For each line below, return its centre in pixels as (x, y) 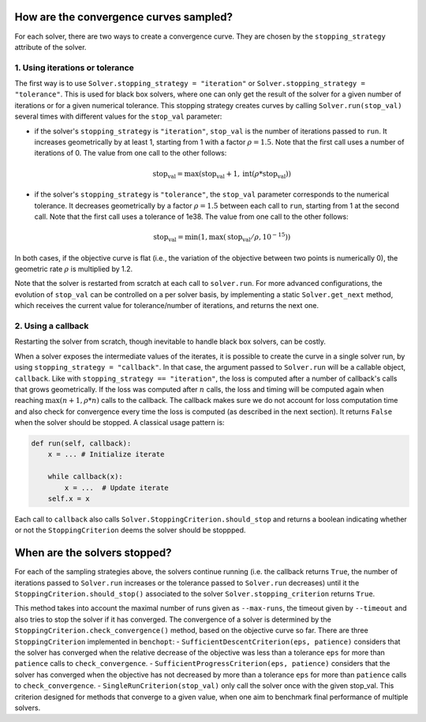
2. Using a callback (52, 325)
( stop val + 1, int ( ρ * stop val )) (245, 175)
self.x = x (69, 499)
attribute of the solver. (50, 47)
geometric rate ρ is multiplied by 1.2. (74, 269)
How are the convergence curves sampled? (123, 17)
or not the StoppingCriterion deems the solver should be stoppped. (130, 530)
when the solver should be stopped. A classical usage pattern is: (120, 423)
